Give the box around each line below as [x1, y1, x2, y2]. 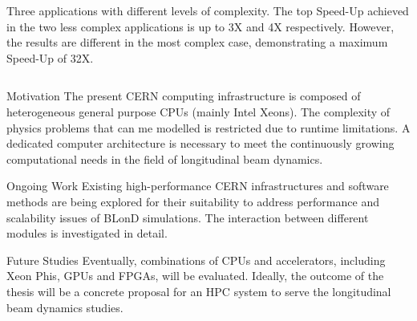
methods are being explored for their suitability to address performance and [6, 193, 379, 209]
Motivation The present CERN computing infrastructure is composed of [6, 87, 361, 104]
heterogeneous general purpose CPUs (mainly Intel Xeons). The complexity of [6, 103, 391, 120]
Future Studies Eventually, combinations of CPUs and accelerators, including [6, 251, 386, 268]
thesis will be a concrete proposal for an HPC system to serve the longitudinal [6, 282, 391, 299]
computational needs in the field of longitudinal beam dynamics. [6, 150, 323, 167]
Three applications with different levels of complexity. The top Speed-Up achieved [6, 2, 409, 18]
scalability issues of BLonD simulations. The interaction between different [6, 209, 369, 226]
